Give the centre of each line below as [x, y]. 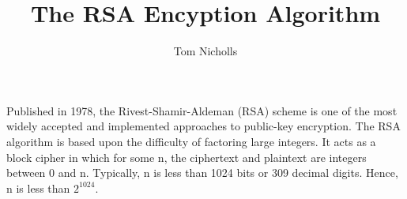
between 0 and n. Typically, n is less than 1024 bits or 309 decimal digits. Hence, [202, 173]
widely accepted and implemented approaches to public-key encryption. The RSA [203, 126]
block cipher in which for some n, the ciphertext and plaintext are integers [187, 157]
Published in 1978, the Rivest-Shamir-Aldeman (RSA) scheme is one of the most [202, 110]
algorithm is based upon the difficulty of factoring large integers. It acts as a [191, 141]
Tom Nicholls [205, 51]
